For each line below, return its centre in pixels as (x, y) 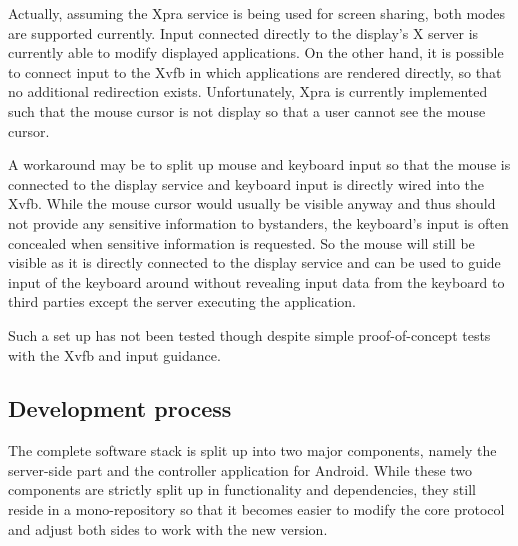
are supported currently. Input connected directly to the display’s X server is (243, 32)
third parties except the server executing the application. (182, 301)
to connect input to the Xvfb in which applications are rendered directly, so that (255, 71)
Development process (120, 408)
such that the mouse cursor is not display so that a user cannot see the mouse (247, 110)
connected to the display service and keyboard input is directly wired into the (246, 183)
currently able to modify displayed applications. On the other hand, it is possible (256, 52)
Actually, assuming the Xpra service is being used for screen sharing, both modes (257, 13)
